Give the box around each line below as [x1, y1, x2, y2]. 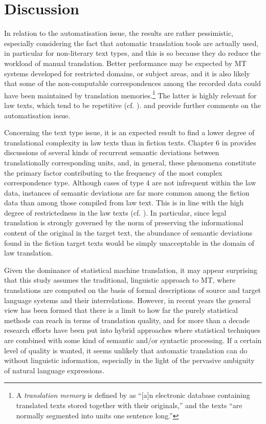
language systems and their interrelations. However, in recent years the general [4, 294, 251, 305]
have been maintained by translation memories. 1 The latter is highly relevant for [4, 88, 257, 100]
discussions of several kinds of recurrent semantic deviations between [4, 147, 219, 158]
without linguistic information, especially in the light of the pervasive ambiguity [4, 355, 255, 366]
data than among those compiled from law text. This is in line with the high [4, 197, 244, 208]
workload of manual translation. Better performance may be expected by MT [4, 57, 247, 68]
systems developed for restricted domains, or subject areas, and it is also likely [4, 68, 250, 78]
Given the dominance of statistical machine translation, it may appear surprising [4, 264, 257, 275]
